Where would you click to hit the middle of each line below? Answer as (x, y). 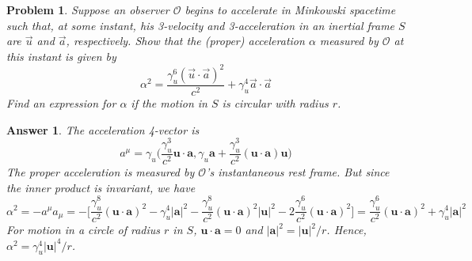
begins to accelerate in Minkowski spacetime (290, 9)
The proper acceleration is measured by (101, 172)
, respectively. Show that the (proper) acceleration (185, 41)
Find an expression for (61, 102)
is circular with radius (275, 102)
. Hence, (346, 230)
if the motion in (169, 102)
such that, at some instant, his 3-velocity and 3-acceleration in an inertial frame (201, 25)
